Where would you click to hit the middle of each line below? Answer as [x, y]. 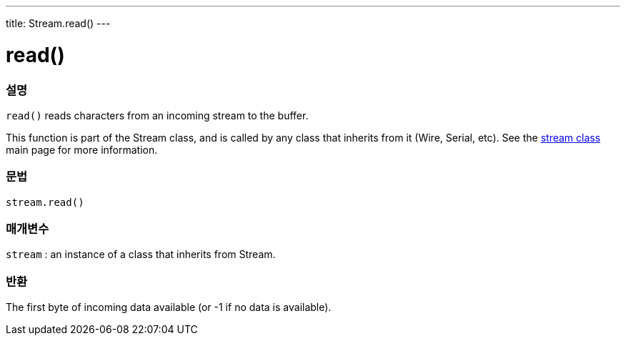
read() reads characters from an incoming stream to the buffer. [157, 115]
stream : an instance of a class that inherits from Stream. [141, 254]
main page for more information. [82, 149]
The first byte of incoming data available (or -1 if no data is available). [169, 307]
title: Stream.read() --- [58, 23]
